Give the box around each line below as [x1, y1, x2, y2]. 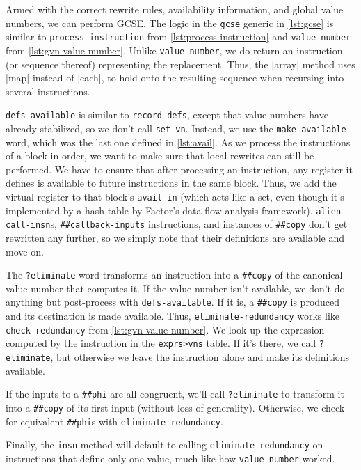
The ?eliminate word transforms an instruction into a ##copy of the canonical [6, 267, 343, 282]
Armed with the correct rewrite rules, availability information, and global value [6, 2, 344, 16]
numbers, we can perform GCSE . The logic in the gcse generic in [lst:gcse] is [6, 15, 334, 30]
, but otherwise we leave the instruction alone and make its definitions [50, 350, 350, 364]
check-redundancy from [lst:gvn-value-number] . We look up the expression [6, 322, 325, 336]
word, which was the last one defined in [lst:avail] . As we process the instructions [6, 134, 351, 149]
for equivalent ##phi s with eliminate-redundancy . [6, 414, 223, 428]
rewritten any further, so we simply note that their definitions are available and [6, 230, 344, 244]
